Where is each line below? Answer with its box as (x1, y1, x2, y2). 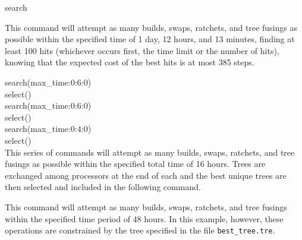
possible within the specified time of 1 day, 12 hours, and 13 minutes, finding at (5, 33, 295, 45)
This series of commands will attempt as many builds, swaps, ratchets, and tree (5, 146, 295, 158)
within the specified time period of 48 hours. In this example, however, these (5, 212, 284, 225)
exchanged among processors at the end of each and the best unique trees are (5, 169, 287, 181)
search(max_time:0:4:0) (5, 122, 92, 135)
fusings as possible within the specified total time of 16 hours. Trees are (5, 157, 266, 170)
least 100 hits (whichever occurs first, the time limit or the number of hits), (5, 44, 279, 56)
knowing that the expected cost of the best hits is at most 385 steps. (5, 56, 254, 68)
